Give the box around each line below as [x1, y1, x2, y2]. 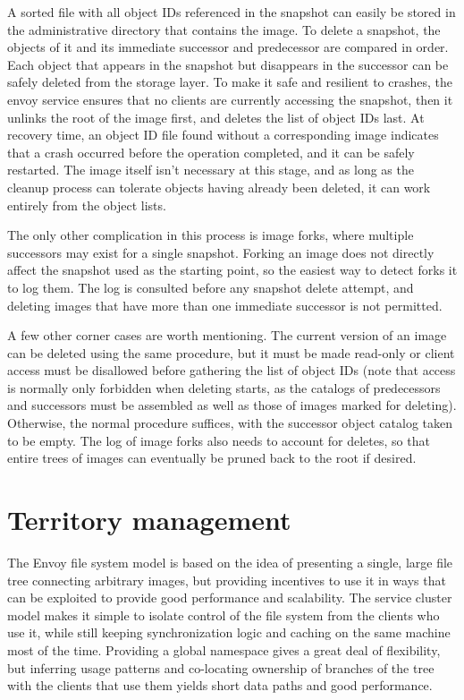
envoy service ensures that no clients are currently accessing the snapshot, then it [7, 90, 453, 108]
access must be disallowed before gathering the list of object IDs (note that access [7, 361, 456, 380]
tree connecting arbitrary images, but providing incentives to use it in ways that [7, 570, 446, 589]
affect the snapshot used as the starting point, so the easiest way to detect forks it [7, 260, 458, 279]
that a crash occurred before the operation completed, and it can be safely [7, 142, 415, 161]
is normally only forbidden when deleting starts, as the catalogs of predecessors [7, 378, 441, 397]
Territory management [7, 501, 291, 538]
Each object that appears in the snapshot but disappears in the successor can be [7, 55, 449, 73]
